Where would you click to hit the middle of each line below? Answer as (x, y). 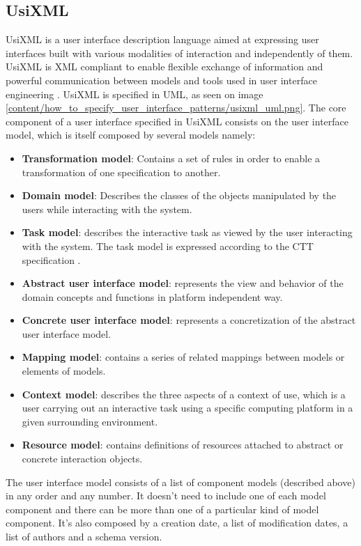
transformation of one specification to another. (121, 172)
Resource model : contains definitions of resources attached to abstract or (183, 445)
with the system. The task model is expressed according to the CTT (168, 245)
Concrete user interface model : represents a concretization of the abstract (189, 320)
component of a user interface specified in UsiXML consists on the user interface (177, 121)
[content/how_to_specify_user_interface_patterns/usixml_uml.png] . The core (176, 108)
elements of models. (64, 371)
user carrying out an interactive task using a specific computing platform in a (187, 408)
